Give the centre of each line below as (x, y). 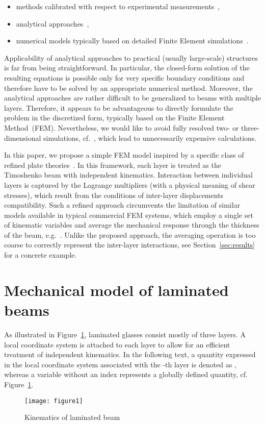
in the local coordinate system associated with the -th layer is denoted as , (120, 364)
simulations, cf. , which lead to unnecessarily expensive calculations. (150, 138)
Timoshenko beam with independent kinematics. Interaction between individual (128, 175)
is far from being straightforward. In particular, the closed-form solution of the (127, 68)
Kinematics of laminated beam (72, 417)
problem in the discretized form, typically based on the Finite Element (114, 118)
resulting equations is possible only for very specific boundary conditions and (124, 77)
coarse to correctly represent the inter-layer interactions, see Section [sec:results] (129, 245)
